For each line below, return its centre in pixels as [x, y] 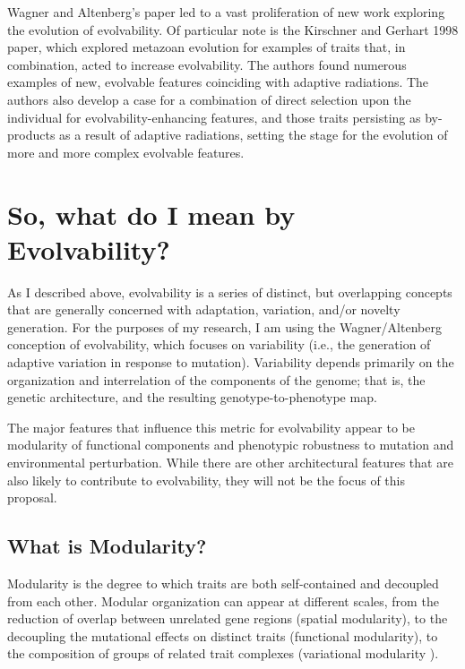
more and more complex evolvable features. [126, 152]
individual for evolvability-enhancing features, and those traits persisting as [214, 117]
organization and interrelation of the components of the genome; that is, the [216, 379]
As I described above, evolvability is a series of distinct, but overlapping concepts [230, 292]
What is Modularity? [107, 546]
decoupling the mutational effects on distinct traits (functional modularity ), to [223, 635]
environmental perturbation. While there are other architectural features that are [230, 462]
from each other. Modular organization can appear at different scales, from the [223, 600]
